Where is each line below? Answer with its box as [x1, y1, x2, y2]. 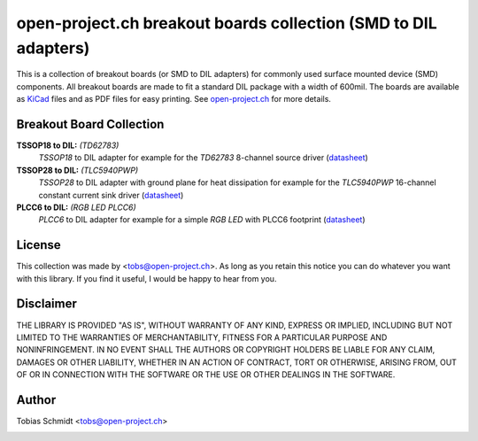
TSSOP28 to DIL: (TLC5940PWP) [16, 165, 139, 175]
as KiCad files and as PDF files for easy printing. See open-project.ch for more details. [16, 94, 332, 104]
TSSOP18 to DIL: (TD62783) [16, 140, 119, 151]
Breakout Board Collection [16, 116, 165, 132]
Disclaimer [16, 297, 77, 312]
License [16, 237, 61, 252]
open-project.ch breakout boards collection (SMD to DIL [16, 13, 437, 33]
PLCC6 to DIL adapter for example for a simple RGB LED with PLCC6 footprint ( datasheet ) [38, 214, 366, 225]
